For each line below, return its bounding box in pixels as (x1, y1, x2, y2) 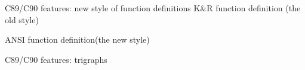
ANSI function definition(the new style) (5, 33, 150, 46)
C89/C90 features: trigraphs (5, 53, 107, 65)
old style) (5, 13, 39, 26)
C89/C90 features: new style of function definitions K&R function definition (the (5, 2, 301, 14)
